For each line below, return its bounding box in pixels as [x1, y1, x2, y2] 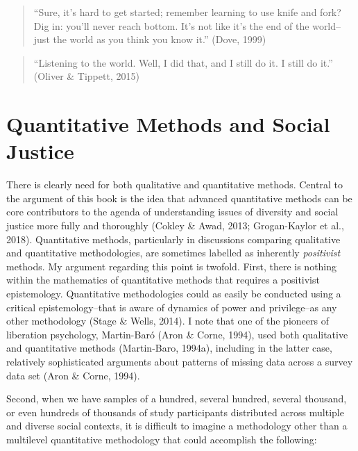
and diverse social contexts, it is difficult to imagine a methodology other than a [6, 418, 348, 433]
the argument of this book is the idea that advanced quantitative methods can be [6, 190, 352, 205]
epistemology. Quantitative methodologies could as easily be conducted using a [6, 286, 341, 301]
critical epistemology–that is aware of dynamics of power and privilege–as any [6, 300, 337, 314]
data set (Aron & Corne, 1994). [6, 368, 140, 382]
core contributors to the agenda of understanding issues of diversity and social [6, 204, 339, 219]
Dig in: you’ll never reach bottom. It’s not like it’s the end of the [33, 18, 309, 33]
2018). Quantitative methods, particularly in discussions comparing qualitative [6, 231, 341, 246]
